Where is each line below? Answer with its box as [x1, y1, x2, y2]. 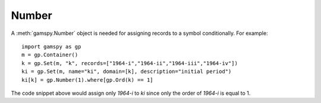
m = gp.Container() [21, 51, 78, 59]
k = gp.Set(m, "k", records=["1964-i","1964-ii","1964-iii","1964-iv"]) [21, 60, 238, 66]
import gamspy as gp [21, 43, 81, 50]
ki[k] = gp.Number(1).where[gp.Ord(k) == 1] [21, 76, 154, 83]
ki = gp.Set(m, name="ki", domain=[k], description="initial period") [21, 68, 232, 75]
